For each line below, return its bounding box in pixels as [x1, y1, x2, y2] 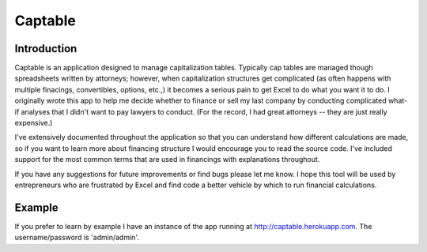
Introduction [14, 42, 77, 55]
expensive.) [14, 118, 53, 128]
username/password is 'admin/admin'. [14, 233, 140, 243]
